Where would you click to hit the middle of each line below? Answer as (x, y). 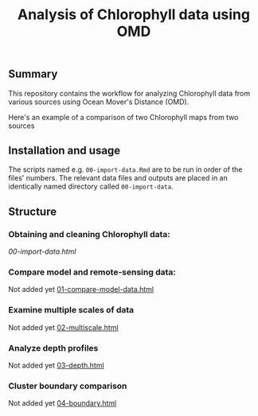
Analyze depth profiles (53, 348)
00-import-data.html (42, 251)
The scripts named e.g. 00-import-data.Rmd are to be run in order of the (125, 169)
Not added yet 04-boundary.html (63, 403)
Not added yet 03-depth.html (57, 365)
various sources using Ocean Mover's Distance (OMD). (99, 102)
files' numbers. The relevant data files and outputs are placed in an (118, 178)
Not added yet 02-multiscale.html (63, 327)
